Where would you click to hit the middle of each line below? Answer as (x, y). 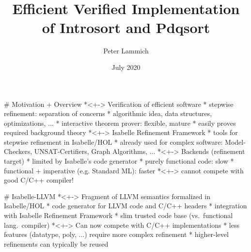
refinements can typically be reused (56, 244)
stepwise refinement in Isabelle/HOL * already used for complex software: (113, 142)
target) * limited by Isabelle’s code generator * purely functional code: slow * (119, 161)
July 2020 (126, 67)
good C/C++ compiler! (39, 180)
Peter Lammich (126, 51)
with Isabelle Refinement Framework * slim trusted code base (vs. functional (118, 215)
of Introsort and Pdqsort (126, 27)
